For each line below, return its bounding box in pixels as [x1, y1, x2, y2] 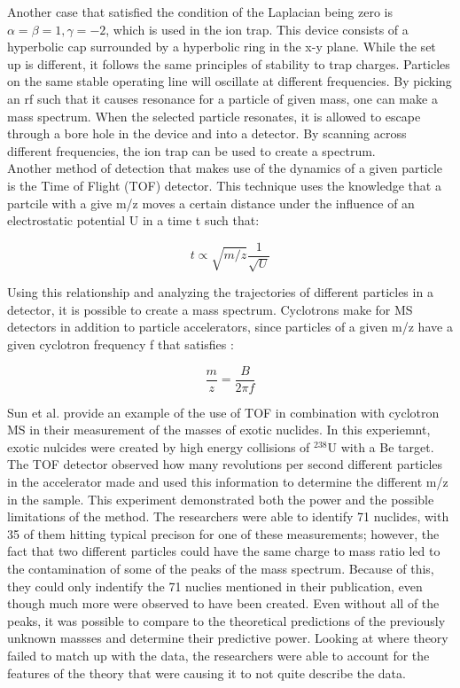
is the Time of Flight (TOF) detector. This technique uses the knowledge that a [7, 176, 441, 194]
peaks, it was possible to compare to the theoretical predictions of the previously [7, 611, 446, 629]
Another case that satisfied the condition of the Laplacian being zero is [7, 3, 393, 20]
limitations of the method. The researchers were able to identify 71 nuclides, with [7, 507, 449, 526]
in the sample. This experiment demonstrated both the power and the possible [7, 489, 434, 508]
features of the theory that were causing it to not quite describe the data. [7, 663, 406, 682]
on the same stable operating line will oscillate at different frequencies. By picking [7, 72, 452, 90]
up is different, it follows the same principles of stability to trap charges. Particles [7, 54, 450, 73]
